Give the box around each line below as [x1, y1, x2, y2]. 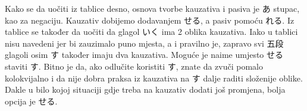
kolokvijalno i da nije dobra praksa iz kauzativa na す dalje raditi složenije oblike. [5, 71, 303, 84]
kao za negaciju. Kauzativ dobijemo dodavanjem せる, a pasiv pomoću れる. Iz [5, 14, 295, 26]
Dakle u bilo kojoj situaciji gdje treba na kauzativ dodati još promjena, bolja [5, 83, 286, 96]
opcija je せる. [5, 94, 58, 107]
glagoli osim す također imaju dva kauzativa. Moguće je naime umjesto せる [5, 48, 284, 61]
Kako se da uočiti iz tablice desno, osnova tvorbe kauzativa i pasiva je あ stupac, [5, 2, 300, 14]
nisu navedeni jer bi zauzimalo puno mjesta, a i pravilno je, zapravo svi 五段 [5, 37, 284, 49]
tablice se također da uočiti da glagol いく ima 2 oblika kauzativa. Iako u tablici [5, 25, 298, 38]
